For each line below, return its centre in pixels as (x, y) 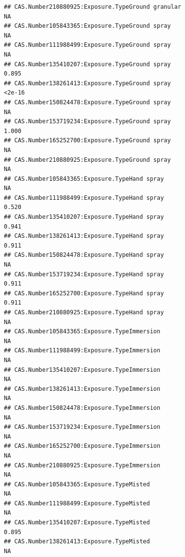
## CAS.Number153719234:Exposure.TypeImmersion (82, 427)
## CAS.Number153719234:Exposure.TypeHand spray (84, 274)
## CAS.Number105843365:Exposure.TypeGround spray (87, 26)
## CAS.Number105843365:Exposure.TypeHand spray (84, 179)
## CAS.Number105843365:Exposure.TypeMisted (77, 484)
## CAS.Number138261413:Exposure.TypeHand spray (84, 236)
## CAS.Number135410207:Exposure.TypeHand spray (84, 217)
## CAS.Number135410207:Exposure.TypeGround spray (87, 64)
